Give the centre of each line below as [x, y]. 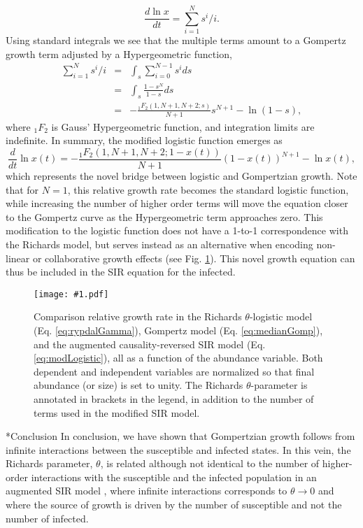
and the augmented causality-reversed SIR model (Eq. [150, 344]
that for [22, 189]
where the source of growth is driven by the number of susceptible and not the [174, 505]
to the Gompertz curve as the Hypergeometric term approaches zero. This [164, 216]
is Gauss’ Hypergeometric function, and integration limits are [183, 126]
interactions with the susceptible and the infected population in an [174, 477]
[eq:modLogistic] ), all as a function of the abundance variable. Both [178, 358]
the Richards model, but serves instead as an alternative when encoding [159, 244]
